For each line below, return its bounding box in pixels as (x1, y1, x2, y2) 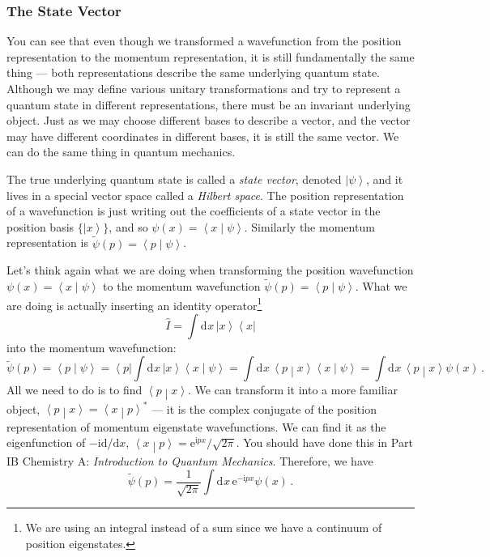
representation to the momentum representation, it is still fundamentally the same (6, 48, 415, 65)
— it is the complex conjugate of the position (151, 400, 377, 417)
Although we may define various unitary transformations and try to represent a (6, 80, 401, 96)
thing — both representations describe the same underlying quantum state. (6, 64, 381, 81)
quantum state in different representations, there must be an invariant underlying (6, 96, 411, 113)
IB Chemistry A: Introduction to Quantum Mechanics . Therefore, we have (6, 452, 373, 469)
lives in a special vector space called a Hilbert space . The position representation (6, 186, 404, 203)
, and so (109, 218, 148, 235)
